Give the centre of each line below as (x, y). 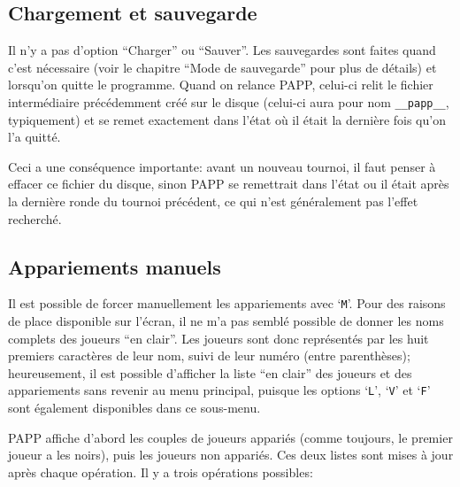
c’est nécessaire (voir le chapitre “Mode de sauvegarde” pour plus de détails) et (222, 67)
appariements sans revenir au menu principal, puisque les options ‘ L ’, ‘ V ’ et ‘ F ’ (219, 390)
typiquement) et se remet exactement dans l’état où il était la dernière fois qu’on (227, 119)
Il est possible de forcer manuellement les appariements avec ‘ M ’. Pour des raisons (227, 303)
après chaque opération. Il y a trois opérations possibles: (161, 472)
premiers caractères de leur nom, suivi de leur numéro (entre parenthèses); (209, 356)
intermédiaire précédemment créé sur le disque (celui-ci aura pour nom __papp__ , (229, 101)
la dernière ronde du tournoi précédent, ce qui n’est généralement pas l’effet (213, 201)
